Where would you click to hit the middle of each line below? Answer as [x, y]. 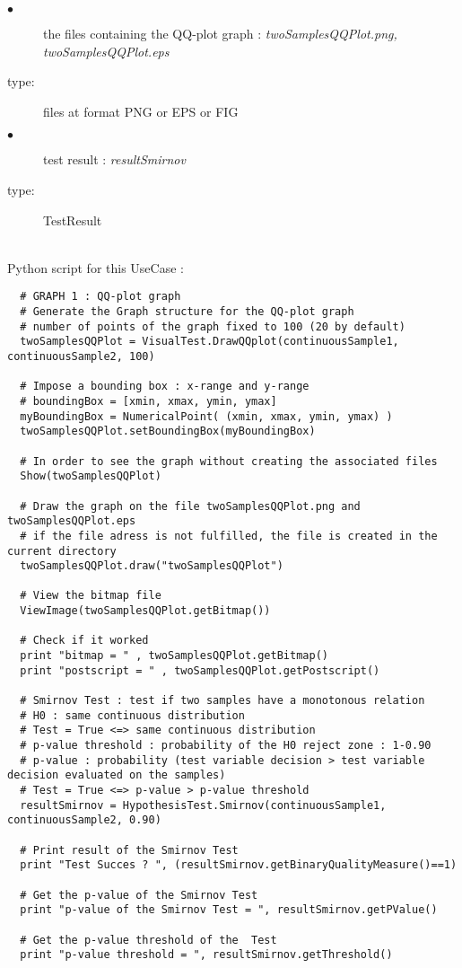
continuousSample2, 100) [81, 356]
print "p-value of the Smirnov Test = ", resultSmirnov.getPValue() [229, 910]
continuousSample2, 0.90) [84, 820]
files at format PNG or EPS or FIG [141, 111]
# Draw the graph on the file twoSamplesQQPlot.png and [190, 506]
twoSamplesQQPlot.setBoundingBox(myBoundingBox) [168, 431]
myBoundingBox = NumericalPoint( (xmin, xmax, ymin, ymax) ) [206, 416]
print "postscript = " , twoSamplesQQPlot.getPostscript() [200, 670]
